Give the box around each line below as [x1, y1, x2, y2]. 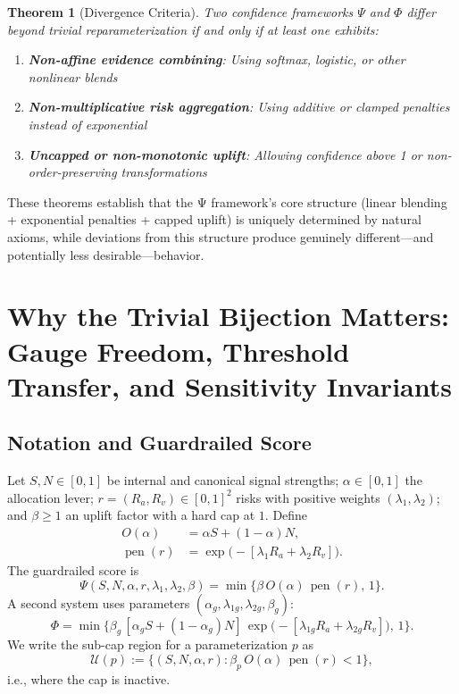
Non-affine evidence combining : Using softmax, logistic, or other [28, 50, 405, 69]
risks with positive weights [236, 488, 380, 506]
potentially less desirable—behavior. [7, 245, 204, 263]
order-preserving [28, 163, 117, 181]
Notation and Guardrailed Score [7, 429, 312, 456]
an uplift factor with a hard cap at [65, 506, 255, 524]
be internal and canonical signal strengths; [106, 471, 339, 489]
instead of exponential [28, 114, 147, 133]
